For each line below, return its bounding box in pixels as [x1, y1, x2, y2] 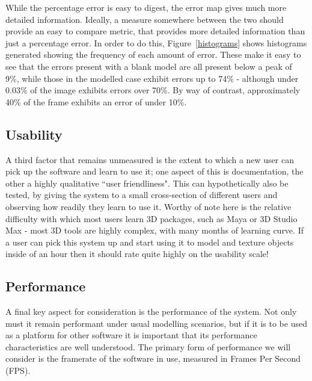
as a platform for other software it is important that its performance [5, 329, 257, 341]
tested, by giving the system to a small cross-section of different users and [5, 188, 278, 201]
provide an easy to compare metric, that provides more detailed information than [5, 25, 305, 37]
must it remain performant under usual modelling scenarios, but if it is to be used [5, 317, 307, 329]
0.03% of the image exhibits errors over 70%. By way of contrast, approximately [5, 84, 301, 96]
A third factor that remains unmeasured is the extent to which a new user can [5, 153, 294, 166]
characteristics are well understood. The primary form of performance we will [5, 340, 291, 353]
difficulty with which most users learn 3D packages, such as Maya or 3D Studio [5, 212, 298, 225]
